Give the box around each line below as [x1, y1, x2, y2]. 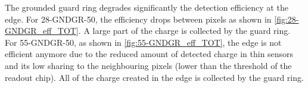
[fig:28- [274, 12, 299, 25]
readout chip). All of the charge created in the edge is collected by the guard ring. [5, 71, 304, 83]
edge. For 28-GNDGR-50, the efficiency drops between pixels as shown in [5, 12, 272, 25]
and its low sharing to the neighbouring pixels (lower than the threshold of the [5, 59, 292, 71]
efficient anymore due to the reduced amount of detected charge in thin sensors [5, 48, 294, 60]
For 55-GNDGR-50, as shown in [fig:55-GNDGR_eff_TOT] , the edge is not [5, 36, 282, 48]
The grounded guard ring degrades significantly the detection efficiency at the [5, 1, 288, 13]
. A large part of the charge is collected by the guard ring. [78, 24, 291, 37]
